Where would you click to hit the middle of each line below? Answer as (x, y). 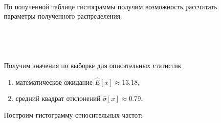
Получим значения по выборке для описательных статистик (93, 65)
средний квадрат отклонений (58, 98)
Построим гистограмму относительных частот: (73, 114)
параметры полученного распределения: (63, 16)
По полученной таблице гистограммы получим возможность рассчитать (110, 6)
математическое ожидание (54, 82)
